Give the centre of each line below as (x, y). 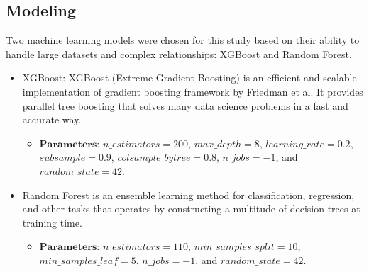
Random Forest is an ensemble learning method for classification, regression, (188, 194)
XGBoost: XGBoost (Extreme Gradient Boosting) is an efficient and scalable (189, 78)
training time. (52, 222)
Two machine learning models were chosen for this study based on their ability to (183, 40)
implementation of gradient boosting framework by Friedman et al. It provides (193, 91)
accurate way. (52, 119)
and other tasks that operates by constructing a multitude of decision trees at (191, 209)
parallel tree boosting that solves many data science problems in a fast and (185, 105)
